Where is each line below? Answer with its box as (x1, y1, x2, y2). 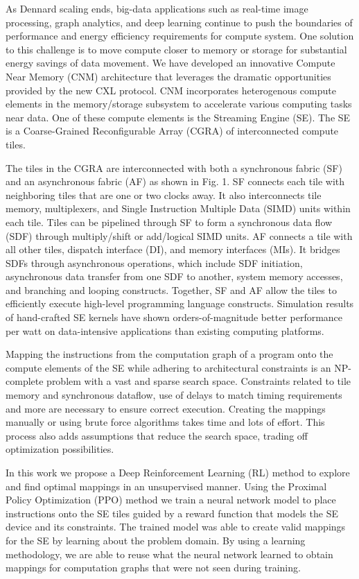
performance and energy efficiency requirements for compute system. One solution (6, 28, 354, 43)
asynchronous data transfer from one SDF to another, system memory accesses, (6, 269, 343, 284)
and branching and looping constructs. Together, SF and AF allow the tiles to (6, 282, 337, 297)
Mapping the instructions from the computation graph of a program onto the (6, 347, 333, 361)
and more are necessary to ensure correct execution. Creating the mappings (6, 401, 326, 415)
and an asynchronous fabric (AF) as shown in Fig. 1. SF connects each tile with (6, 174, 345, 189)
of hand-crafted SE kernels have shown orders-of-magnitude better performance (6, 310, 343, 325)
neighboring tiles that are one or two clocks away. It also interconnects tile (6, 187, 322, 202)
